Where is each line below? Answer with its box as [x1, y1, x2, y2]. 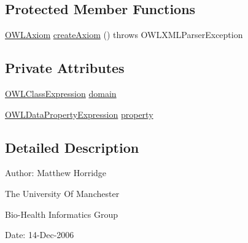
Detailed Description [5, 137, 139, 156]
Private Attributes [5, 58, 125, 77]
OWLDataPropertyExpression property [5, 107, 153, 120]
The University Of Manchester [5, 187, 120, 199]
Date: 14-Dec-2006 [5, 228, 74, 241]
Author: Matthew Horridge [5, 166, 107, 179]
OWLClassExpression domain [5, 87, 117, 99]
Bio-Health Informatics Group [5, 207, 118, 220]
